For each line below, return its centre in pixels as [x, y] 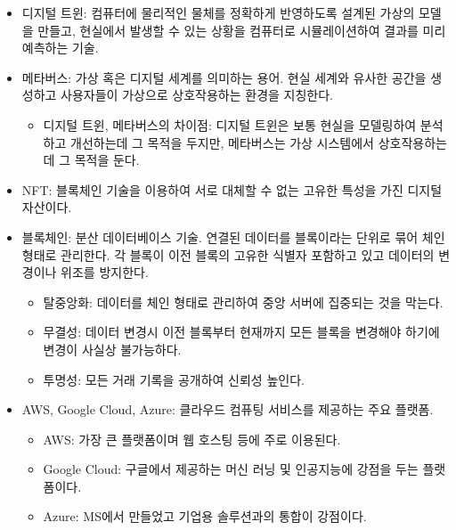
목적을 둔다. [107, 160]
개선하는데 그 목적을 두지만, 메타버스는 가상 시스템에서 [222, 142]
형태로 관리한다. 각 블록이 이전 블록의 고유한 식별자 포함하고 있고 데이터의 [228, 254]
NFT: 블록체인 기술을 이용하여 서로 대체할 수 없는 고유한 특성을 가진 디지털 [232, 189]
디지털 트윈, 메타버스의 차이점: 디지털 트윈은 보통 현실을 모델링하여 [230, 124]
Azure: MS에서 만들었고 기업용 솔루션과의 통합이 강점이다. [205, 516]
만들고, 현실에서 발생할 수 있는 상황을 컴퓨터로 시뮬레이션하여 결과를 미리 [242, 30]
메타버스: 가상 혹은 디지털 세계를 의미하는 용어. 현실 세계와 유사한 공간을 [224, 77]
